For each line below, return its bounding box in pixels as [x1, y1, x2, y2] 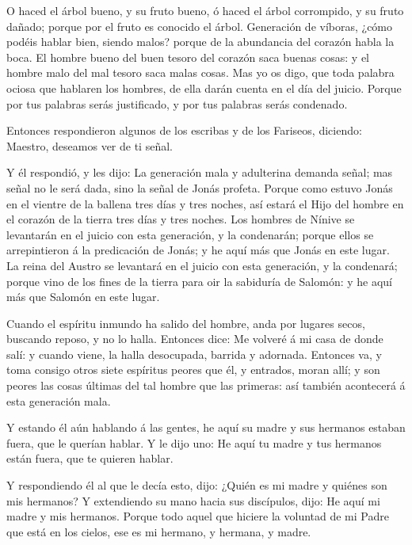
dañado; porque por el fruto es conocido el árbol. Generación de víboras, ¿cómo [6, 17, 393, 34]
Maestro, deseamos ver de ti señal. [6, 137, 173, 154]
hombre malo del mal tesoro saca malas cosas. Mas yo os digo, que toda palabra [6, 64, 395, 81]
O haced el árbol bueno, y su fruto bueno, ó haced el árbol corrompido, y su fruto [6, 2, 404, 18]
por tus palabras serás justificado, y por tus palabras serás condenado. [6, 95, 348, 112]
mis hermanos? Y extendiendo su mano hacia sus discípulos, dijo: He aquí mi [6, 492, 380, 509]
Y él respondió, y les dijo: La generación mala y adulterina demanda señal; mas [6, 164, 393, 181]
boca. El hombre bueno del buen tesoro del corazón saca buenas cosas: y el [6, 48, 369, 65]
